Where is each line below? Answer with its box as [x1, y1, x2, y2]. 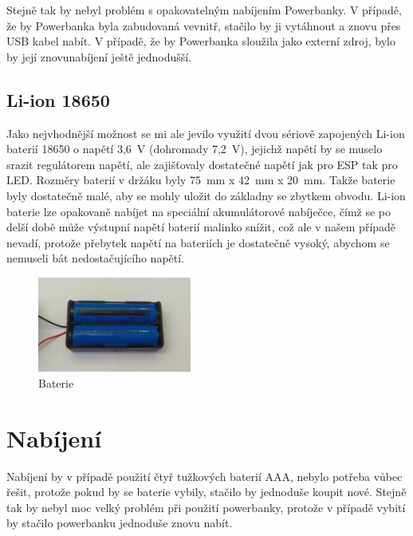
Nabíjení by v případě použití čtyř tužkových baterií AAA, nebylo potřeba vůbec [6, 467, 403, 484]
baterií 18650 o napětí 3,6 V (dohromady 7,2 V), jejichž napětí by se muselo [6, 140, 383, 157]
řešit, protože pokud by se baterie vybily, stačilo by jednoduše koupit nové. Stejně [6, 483, 407, 500]
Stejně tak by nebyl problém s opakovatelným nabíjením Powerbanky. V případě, [6, 2, 402, 18]
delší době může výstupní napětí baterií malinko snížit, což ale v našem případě [6, 219, 396, 235]
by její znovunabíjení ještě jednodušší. [6, 48, 192, 65]
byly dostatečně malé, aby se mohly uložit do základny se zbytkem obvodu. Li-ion [6, 187, 406, 203]
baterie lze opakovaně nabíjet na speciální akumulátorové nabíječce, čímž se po [6, 203, 391, 219]
